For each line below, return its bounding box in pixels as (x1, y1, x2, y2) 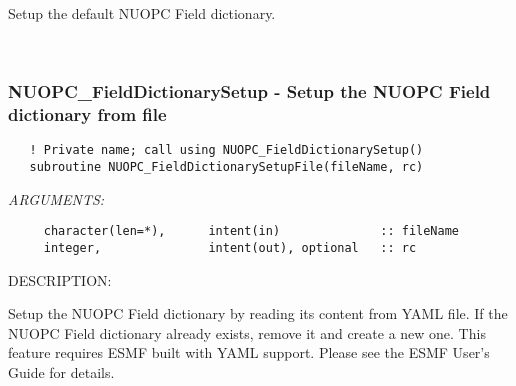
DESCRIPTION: (8, 269, 112, 290)
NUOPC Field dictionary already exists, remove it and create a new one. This (8, 322, 486, 343)
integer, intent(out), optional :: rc (43, 240, 417, 255)
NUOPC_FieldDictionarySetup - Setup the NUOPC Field (8, 79, 491, 104)
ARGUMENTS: (8, 188, 105, 209)
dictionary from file (8, 102, 167, 127)
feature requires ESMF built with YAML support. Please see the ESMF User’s (8, 342, 490, 363)
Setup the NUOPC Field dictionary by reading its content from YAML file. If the (8, 303, 508, 324)
